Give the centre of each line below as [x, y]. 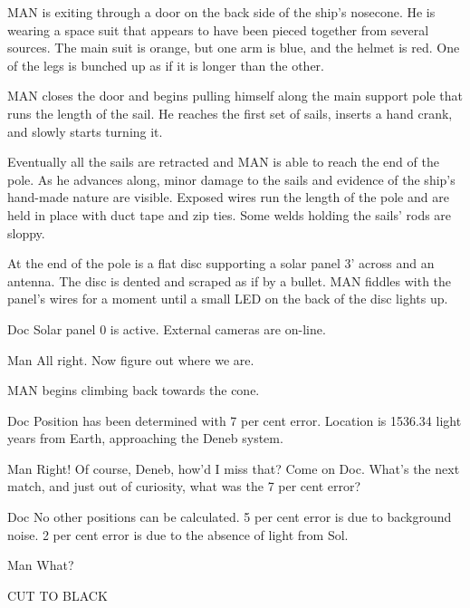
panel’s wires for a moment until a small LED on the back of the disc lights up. [228, 299]
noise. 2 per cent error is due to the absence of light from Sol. [178, 534]
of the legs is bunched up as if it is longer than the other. [166, 65]
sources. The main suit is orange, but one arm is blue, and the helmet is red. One [234, 48]
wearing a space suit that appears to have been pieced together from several [218, 29]
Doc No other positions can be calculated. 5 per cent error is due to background [230, 517]
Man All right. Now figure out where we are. [131, 359]
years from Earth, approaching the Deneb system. [145, 438]
